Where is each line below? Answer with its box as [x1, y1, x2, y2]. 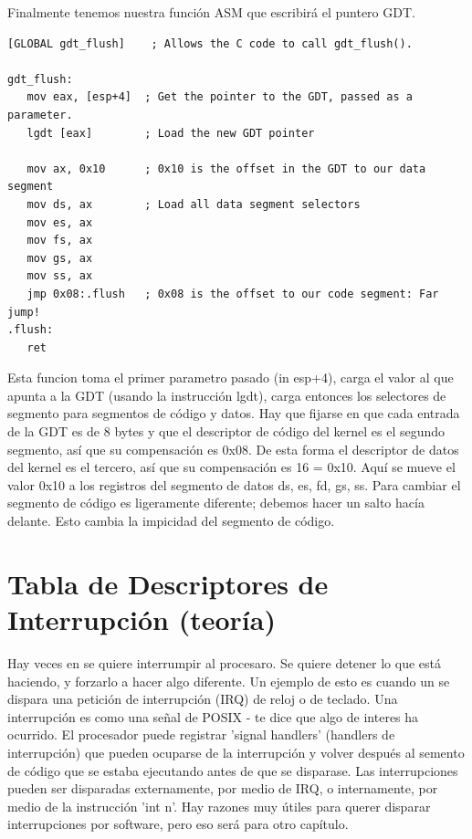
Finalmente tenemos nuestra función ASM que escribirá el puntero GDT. [7, 3, 415, 21]
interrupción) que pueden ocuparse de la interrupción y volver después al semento [7, 742, 465, 761]
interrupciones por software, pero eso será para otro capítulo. [7, 814, 349, 834]
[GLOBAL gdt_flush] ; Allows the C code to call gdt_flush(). [7, 37, 413, 50]
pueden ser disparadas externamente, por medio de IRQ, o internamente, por [7, 779, 438, 798]
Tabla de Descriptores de [7, 564, 329, 602]
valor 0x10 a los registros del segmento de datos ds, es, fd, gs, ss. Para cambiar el [7, 475, 461, 494]
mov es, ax [26, 215, 93, 229]
